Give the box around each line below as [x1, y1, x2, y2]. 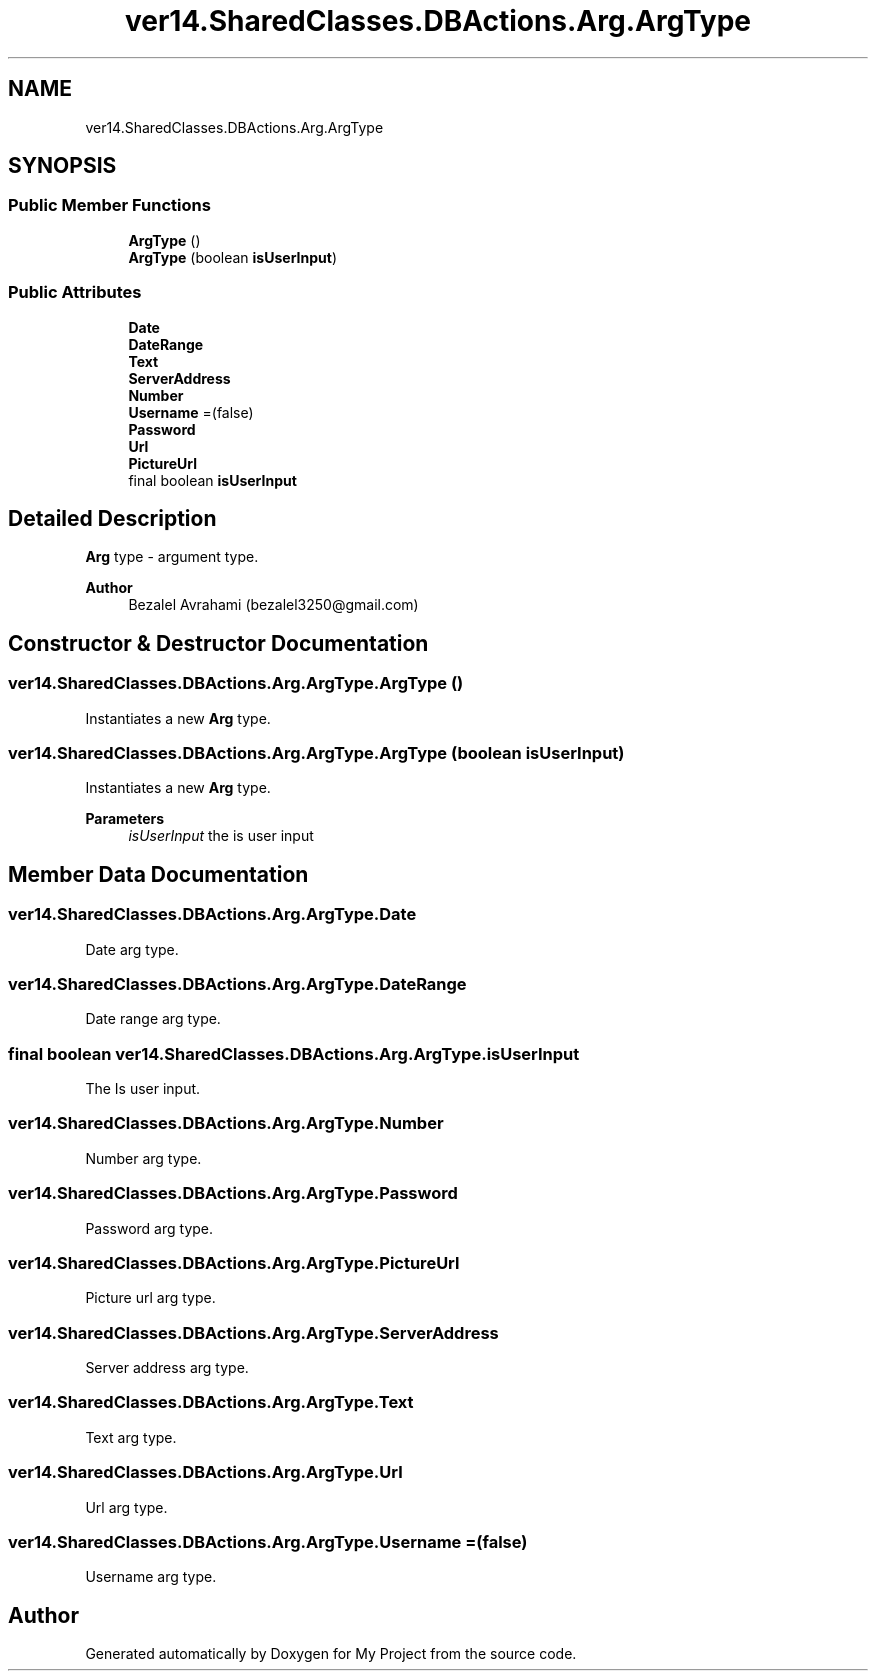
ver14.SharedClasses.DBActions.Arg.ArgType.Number [8, 1113, 444, 1134]
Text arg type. [85, 1428, 177, 1446]
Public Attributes [8, 282, 142, 303]
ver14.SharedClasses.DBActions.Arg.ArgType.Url [8, 1462, 403, 1483]
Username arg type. [85, 1568, 217, 1586]
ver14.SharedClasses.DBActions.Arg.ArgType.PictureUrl [8, 1252, 460, 1273]
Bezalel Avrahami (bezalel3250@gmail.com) [128, 596, 419, 614]
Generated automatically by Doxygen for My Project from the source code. [85, 1645, 577, 1663]
